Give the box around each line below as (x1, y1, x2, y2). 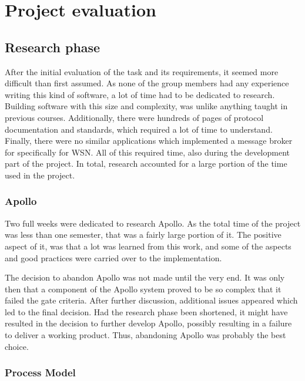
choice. (5, 340, 29, 352)
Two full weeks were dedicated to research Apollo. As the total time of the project (5, 217, 301, 229)
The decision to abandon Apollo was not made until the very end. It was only (5, 271, 285, 284)
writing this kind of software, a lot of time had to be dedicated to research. (5, 88, 275, 100)
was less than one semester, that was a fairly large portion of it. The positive (5, 228, 281, 241)
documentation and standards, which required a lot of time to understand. (5, 123, 273, 135)
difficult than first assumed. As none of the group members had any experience (5, 77, 289, 89)
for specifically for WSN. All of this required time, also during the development (5, 146, 290, 158)
